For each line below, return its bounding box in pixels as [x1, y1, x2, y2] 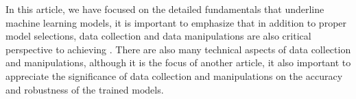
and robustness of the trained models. [5, 82, 164, 96]
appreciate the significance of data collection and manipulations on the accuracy [5, 68, 343, 83]
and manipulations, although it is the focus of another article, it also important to [5, 55, 351, 70]
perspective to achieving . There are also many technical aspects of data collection [5, 42, 351, 56]
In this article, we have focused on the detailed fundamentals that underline [5, 2, 324, 16]
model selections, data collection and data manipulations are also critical [5, 29, 311, 43]
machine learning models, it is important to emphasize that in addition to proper [5, 15, 347, 29]
